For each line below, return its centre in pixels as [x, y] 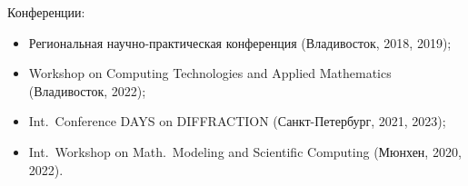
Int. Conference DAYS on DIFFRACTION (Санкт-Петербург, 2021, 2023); [237, 121]
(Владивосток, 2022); [87, 90]
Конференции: [46, 12]
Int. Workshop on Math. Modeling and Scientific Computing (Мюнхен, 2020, [245, 151]
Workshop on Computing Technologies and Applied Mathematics [210, 73]
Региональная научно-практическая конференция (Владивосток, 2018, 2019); [240, 42]
